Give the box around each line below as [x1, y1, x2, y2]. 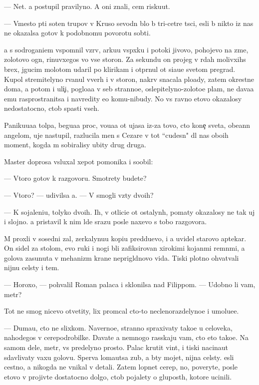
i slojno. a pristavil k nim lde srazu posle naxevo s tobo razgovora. [4, 216, 207, 227]
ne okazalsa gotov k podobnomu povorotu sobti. [4, 27, 151, 38]
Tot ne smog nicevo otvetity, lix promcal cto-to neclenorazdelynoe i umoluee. [4, 306, 239, 316]
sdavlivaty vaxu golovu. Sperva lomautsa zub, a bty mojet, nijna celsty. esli [4, 352, 234, 362]
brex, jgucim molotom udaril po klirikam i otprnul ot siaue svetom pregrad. [4, 63, 236, 74]
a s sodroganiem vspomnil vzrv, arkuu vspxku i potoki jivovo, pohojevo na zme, [4, 44, 249, 54]
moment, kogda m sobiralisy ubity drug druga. [4, 139, 146, 150]
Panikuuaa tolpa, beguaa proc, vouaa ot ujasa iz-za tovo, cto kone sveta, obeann [4, 119, 251, 130]
